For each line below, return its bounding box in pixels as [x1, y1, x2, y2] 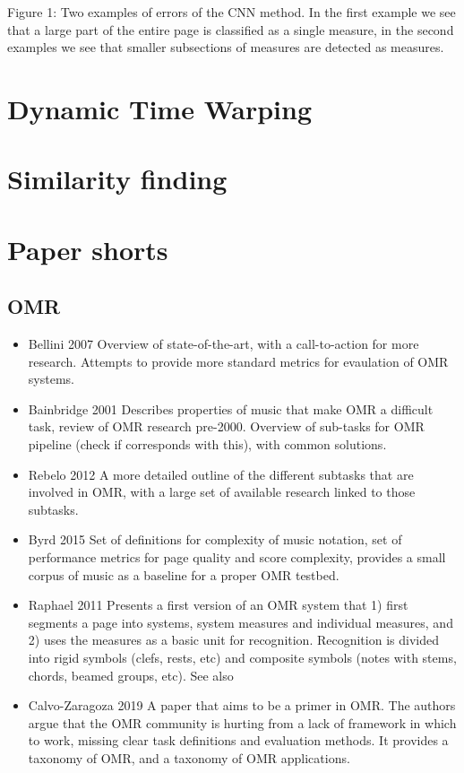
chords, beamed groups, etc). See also [28, 665, 234, 684]
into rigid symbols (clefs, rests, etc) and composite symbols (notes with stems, [28, 648, 457, 667]
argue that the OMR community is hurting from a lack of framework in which [28, 713, 457, 732]
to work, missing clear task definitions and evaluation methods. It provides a [28, 731, 449, 750]
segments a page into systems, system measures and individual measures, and [28, 612, 453, 631]
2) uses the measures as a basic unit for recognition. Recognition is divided [28, 630, 439, 649]
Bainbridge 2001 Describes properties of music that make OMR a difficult [28, 399, 434, 418]
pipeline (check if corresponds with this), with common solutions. [28, 435, 387, 454]
